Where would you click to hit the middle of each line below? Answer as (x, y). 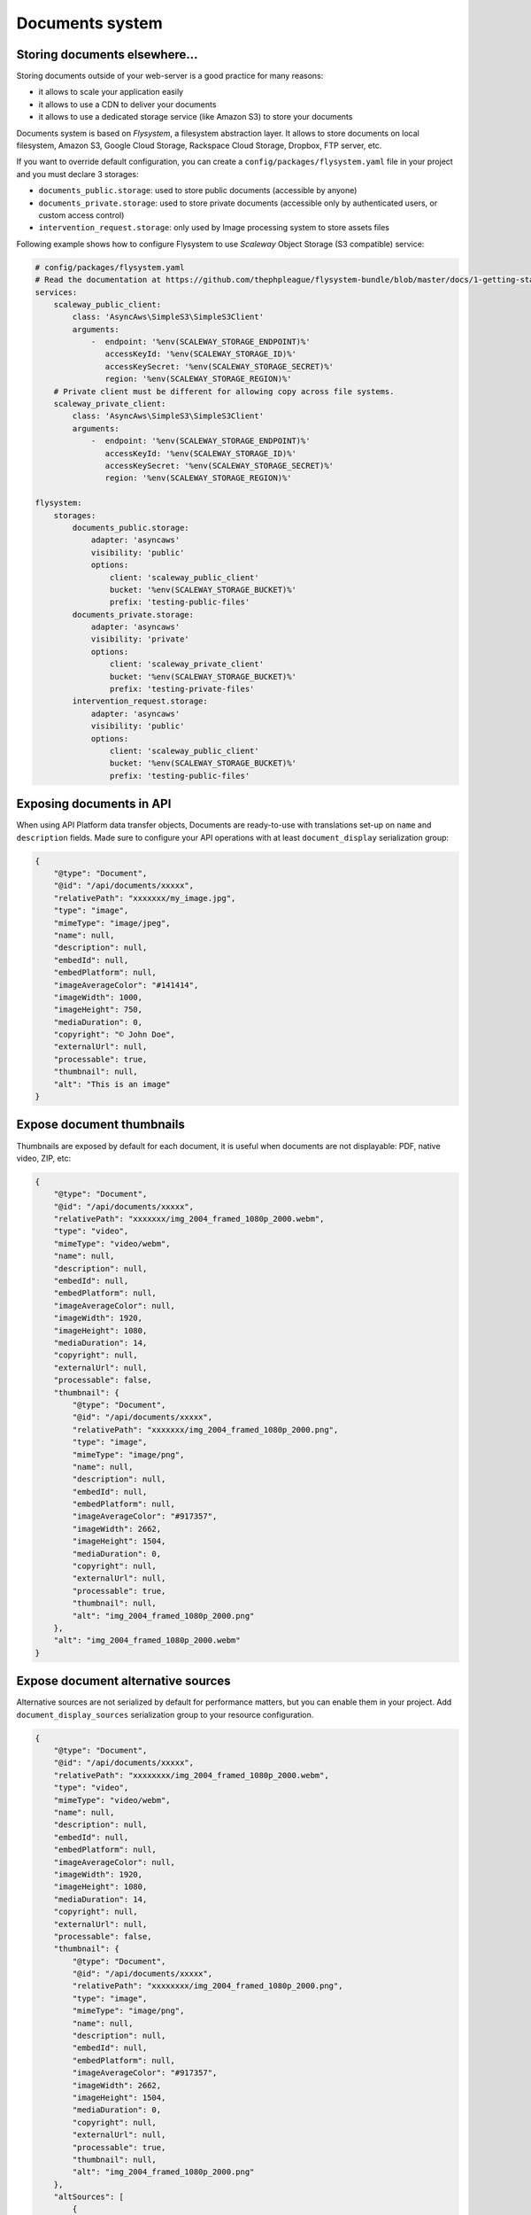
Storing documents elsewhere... (107, 54)
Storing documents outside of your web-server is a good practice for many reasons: (170, 76)
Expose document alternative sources (123, 1681)
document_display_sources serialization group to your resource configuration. (165, 1714)
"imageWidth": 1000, (98, 997)
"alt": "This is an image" (112, 1084)
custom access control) (81, 215)
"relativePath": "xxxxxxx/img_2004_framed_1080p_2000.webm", (189, 1219)
